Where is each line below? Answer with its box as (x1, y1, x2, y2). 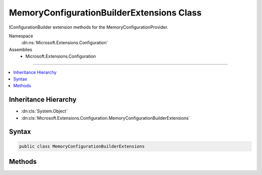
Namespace (9, 33, 33, 39)
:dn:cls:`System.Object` (21, 108, 68, 114)
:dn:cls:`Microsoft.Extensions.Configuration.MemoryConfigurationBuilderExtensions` (21, 115, 190, 121)
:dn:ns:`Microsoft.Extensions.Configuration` (21, 40, 108, 46)
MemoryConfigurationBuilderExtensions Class (9, 7, 202, 18)
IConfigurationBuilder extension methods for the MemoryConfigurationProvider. (9, 24, 168, 30)
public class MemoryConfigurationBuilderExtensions (19, 143, 145, 149)
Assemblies (9, 47, 33, 52)
